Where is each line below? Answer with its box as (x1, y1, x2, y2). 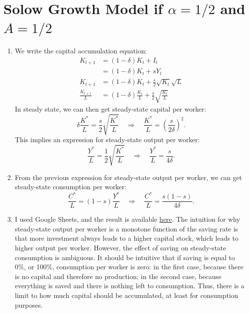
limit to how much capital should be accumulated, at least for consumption (15, 290, 238, 300)
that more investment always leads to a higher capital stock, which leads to (15, 233, 239, 243)
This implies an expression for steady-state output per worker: (15, 134, 200, 145)
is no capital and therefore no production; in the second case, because (15, 271, 222, 281)
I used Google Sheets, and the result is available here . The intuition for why (15, 214, 240, 224)
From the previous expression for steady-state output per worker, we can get (15, 172, 242, 182)
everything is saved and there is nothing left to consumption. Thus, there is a (15, 280, 245, 291)
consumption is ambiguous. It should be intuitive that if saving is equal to (15, 252, 235, 262)
